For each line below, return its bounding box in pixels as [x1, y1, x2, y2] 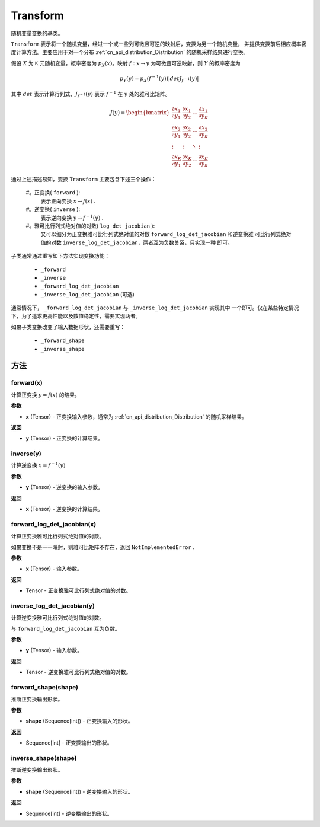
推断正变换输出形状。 [11, 695, 63, 703]
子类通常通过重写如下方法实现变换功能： [11, 253, 110, 260]
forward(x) [11, 379, 43, 387]
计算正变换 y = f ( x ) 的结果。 [11, 391, 80, 398]
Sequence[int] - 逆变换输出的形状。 [25, 810, 113, 817]
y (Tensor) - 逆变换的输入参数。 [25, 484, 104, 491]
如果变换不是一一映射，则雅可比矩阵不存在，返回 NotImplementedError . [11, 543, 195, 551]
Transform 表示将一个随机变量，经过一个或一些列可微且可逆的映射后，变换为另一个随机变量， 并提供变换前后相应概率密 [11, 40, 307, 47]
